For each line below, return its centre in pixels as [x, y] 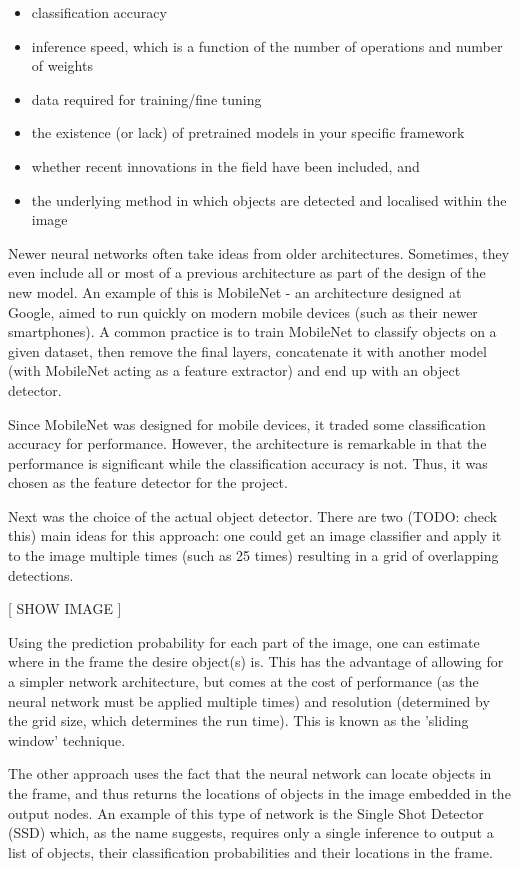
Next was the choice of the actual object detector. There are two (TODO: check [253, 515]
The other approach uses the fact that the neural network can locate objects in [250, 773]
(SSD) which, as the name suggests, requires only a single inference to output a [251, 832]
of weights [62, 65]
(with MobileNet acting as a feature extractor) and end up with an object [234, 370]
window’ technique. [67, 739]
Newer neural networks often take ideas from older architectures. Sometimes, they [259, 252]
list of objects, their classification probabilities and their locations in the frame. [250, 851]
